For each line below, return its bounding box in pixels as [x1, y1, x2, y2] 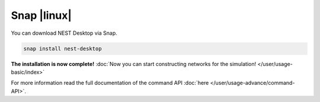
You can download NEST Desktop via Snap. [11, 29, 118, 37]
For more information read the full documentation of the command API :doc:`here [11, 80, 209, 87]
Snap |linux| [11, 9, 72, 22]
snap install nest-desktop [23, 45, 102, 52]
